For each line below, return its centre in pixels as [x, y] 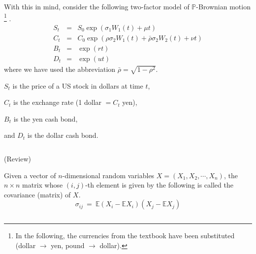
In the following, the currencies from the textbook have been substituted [125, 236]
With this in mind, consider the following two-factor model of [97, 6]
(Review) [18, 159]
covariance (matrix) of [37, 194]
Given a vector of [30, 175]
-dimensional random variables [108, 175]
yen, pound [68, 245]
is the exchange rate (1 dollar [58, 102]
